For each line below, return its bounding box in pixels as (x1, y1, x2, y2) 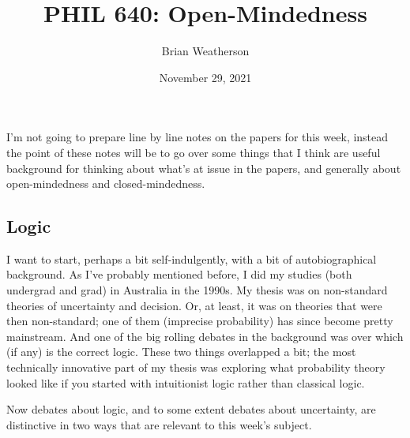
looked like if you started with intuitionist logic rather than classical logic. (6, 374, 365, 391)
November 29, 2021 (159, 69, 252, 85)
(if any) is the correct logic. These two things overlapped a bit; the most (6, 343, 356, 360)
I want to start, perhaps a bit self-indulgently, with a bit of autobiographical (6, 250, 377, 267)
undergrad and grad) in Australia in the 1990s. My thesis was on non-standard (6, 282, 388, 298)
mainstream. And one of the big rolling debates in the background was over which (6, 328, 404, 344)
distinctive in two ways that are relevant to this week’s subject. (6, 416, 312, 432)
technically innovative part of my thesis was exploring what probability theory (6, 359, 386, 376)
